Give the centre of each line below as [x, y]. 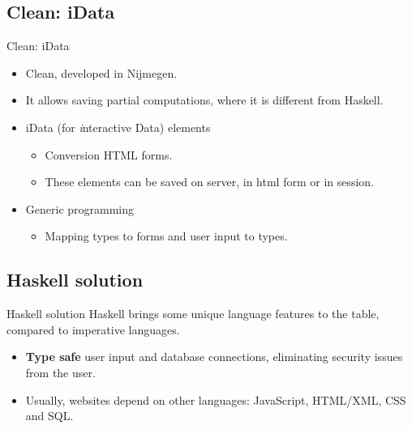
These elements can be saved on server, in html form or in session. [210, 182]
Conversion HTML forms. [109, 154]
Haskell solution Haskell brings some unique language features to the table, [193, 314]
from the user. [60, 372]
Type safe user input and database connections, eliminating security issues [214, 357]
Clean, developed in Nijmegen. [101, 72]
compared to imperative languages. [93, 329]
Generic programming [80, 208]
